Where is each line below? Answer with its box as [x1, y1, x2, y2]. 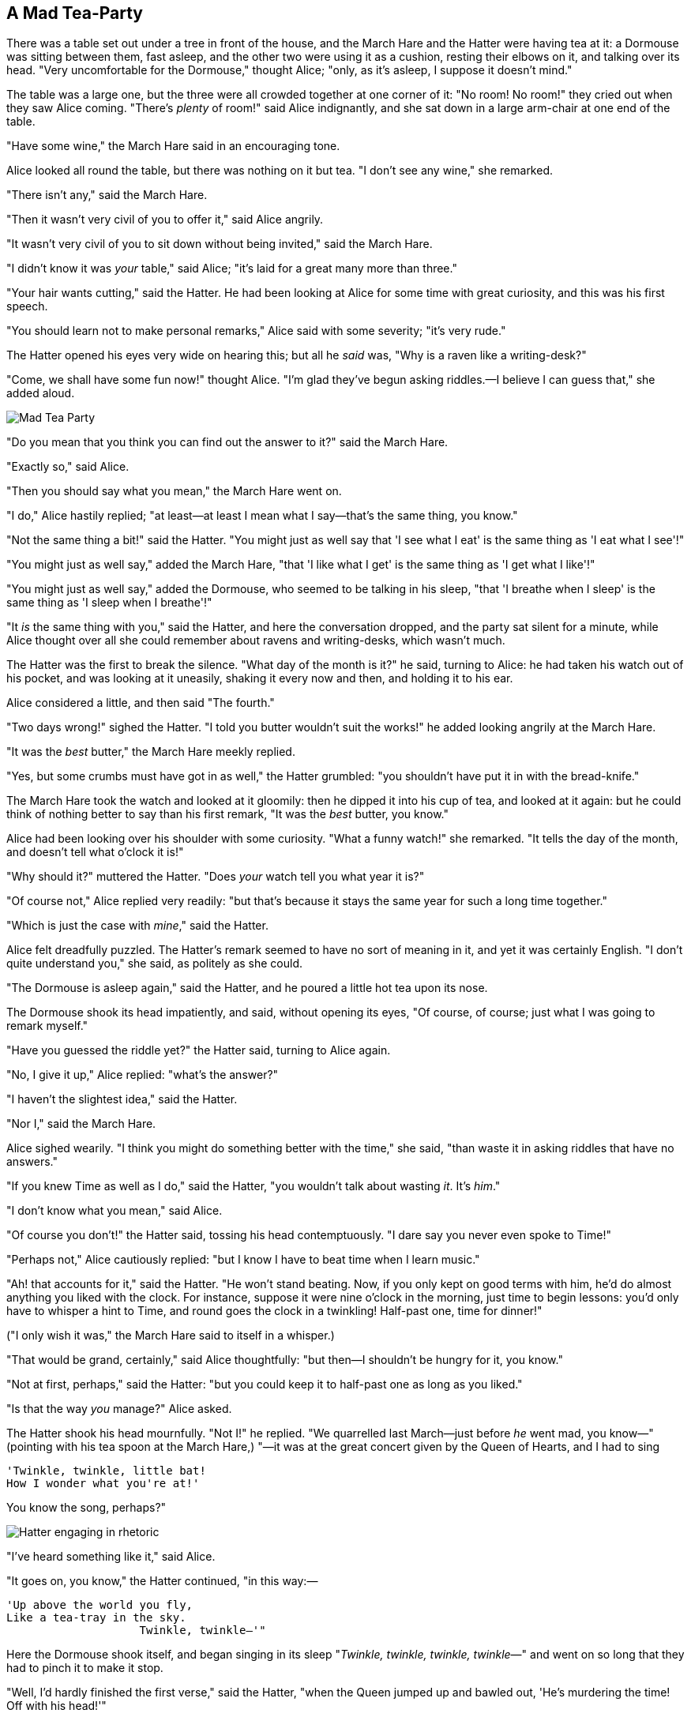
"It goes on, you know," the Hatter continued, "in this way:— [6, 1574, 318, 1588]
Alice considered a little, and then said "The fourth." [6, 696, 275, 710]
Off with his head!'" [6, 1699, 107, 1713]
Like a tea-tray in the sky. [6, 1611, 186, 1625]
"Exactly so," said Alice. [6, 460, 130, 474]
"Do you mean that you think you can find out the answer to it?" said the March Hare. [6, 435, 449, 449]
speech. [6, 299, 48, 314]
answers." [6, 1155, 58, 1169]
